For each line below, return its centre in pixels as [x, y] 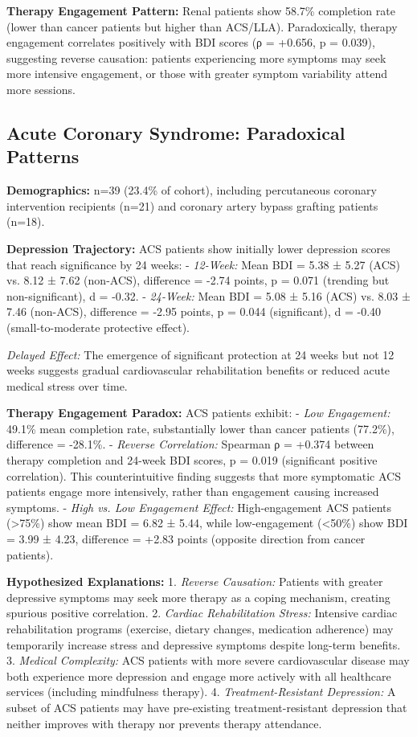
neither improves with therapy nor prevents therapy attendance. [164, 723]
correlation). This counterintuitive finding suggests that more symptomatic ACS [204, 475]
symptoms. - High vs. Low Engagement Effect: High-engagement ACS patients [199, 507]
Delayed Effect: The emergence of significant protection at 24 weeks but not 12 [200, 354]
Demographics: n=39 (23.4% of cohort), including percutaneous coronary [192, 190]
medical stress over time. [67, 385]
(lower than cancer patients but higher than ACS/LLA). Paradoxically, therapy [202, 26]
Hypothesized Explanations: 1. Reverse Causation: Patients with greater [195, 581]
